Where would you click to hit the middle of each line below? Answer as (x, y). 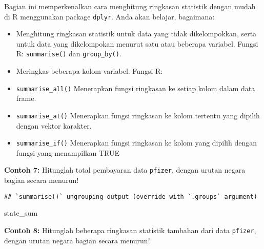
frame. (26, 98)
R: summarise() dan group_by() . (69, 54)
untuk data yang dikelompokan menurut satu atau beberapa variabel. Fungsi (137, 43)
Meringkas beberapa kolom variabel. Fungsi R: (89, 71)
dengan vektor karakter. (54, 125)
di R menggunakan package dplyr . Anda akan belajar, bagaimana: (109, 16)
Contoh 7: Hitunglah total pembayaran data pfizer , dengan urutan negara (125, 170)
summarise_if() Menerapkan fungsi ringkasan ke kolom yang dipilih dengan (136, 143)
